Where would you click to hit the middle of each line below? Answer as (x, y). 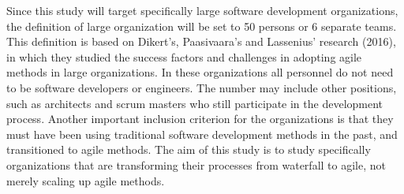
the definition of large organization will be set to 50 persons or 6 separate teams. (202, 26)
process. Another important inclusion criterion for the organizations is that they (200, 119)
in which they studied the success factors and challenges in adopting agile (184, 56)
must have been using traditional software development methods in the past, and (202, 134)
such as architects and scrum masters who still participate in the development (195, 103)
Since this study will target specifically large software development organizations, (202, 10)
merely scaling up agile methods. (86, 180)
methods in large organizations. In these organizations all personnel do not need (200, 72)
